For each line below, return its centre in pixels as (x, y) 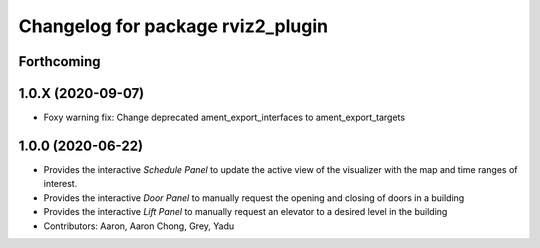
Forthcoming (59, 61)
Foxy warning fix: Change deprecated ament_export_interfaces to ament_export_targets (224, 117)
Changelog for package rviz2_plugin (173, 26)
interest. (60, 184)
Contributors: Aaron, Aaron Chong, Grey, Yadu (139, 226)
